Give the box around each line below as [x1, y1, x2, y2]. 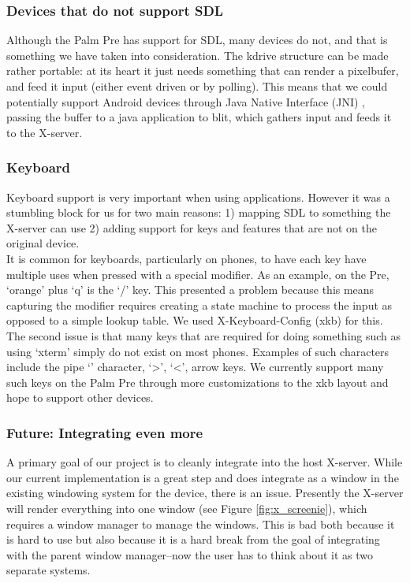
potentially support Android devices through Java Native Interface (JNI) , [6, 93, 365, 110]
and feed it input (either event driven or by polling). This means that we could [6, 78, 388, 94]
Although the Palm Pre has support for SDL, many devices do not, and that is [6, 32, 388, 48]
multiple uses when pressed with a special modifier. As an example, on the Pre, [6, 266, 389, 282]
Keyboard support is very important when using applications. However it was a [6, 188, 390, 205]
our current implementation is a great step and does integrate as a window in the [6, 469, 399, 485]
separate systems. [6, 562, 91, 578]
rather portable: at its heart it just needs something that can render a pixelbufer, [6, 62, 399, 79]
